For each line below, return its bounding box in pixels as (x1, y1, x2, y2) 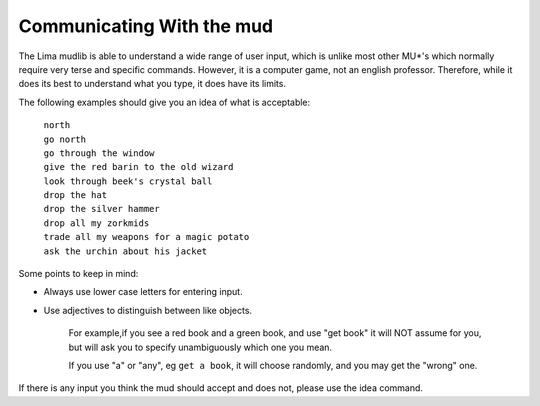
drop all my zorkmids (43, 217, 150, 229)
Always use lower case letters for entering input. (43, 286, 244, 298)
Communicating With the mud (18, 15, 274, 37)
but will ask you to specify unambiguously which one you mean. (68, 341, 333, 353)
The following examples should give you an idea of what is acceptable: (18, 96, 311, 108)
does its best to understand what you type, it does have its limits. (18, 78, 287, 90)
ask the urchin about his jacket (43, 245, 208, 257)
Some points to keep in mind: (18, 268, 139, 280)
